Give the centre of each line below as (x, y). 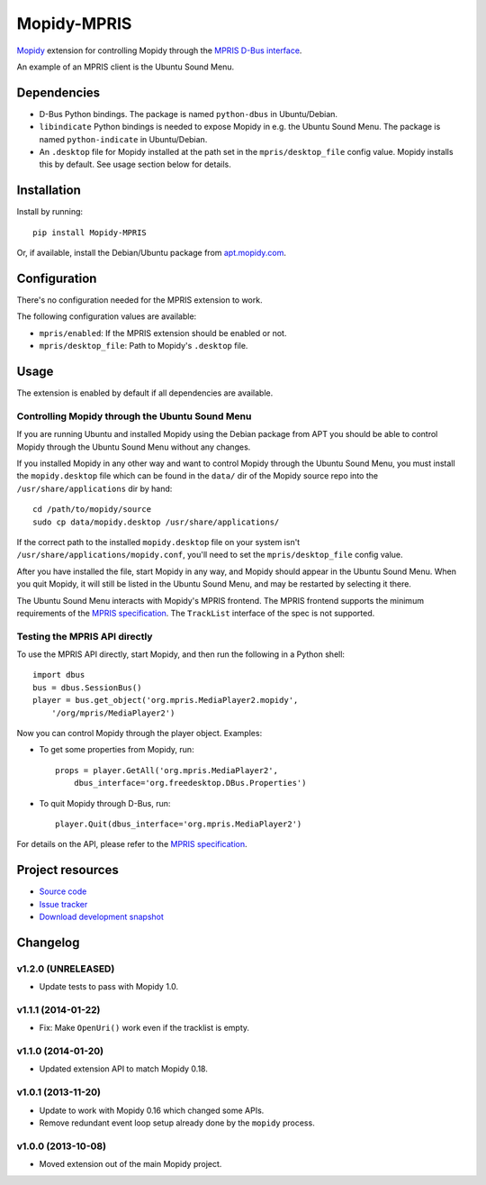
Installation (49, 191)
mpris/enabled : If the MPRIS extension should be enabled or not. (163, 333)
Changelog (48, 942)
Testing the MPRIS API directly (85, 636)
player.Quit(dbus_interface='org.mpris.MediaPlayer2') (179, 824)
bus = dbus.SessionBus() (87, 688)
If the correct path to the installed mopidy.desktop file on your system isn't (158, 542)
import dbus (59, 675)
